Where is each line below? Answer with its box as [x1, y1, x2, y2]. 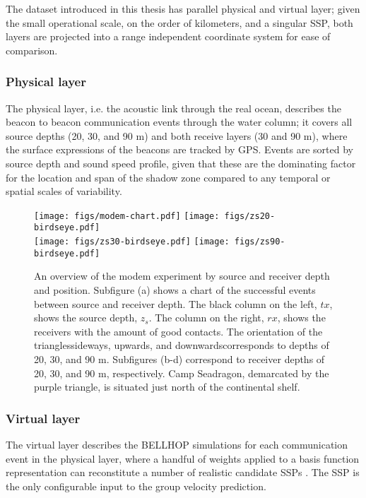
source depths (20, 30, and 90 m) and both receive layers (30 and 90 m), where [6, 128, 348, 143]
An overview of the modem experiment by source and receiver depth [34, 268, 330, 283]
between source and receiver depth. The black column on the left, [34, 296, 317, 311]
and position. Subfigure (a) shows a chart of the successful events [34, 282, 316, 297]
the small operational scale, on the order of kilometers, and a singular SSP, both [6, 15, 353, 30]
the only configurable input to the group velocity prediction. [6, 478, 266, 493]
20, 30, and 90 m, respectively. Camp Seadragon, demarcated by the [34, 365, 329, 380]
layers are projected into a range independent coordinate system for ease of [6, 29, 331, 44]
